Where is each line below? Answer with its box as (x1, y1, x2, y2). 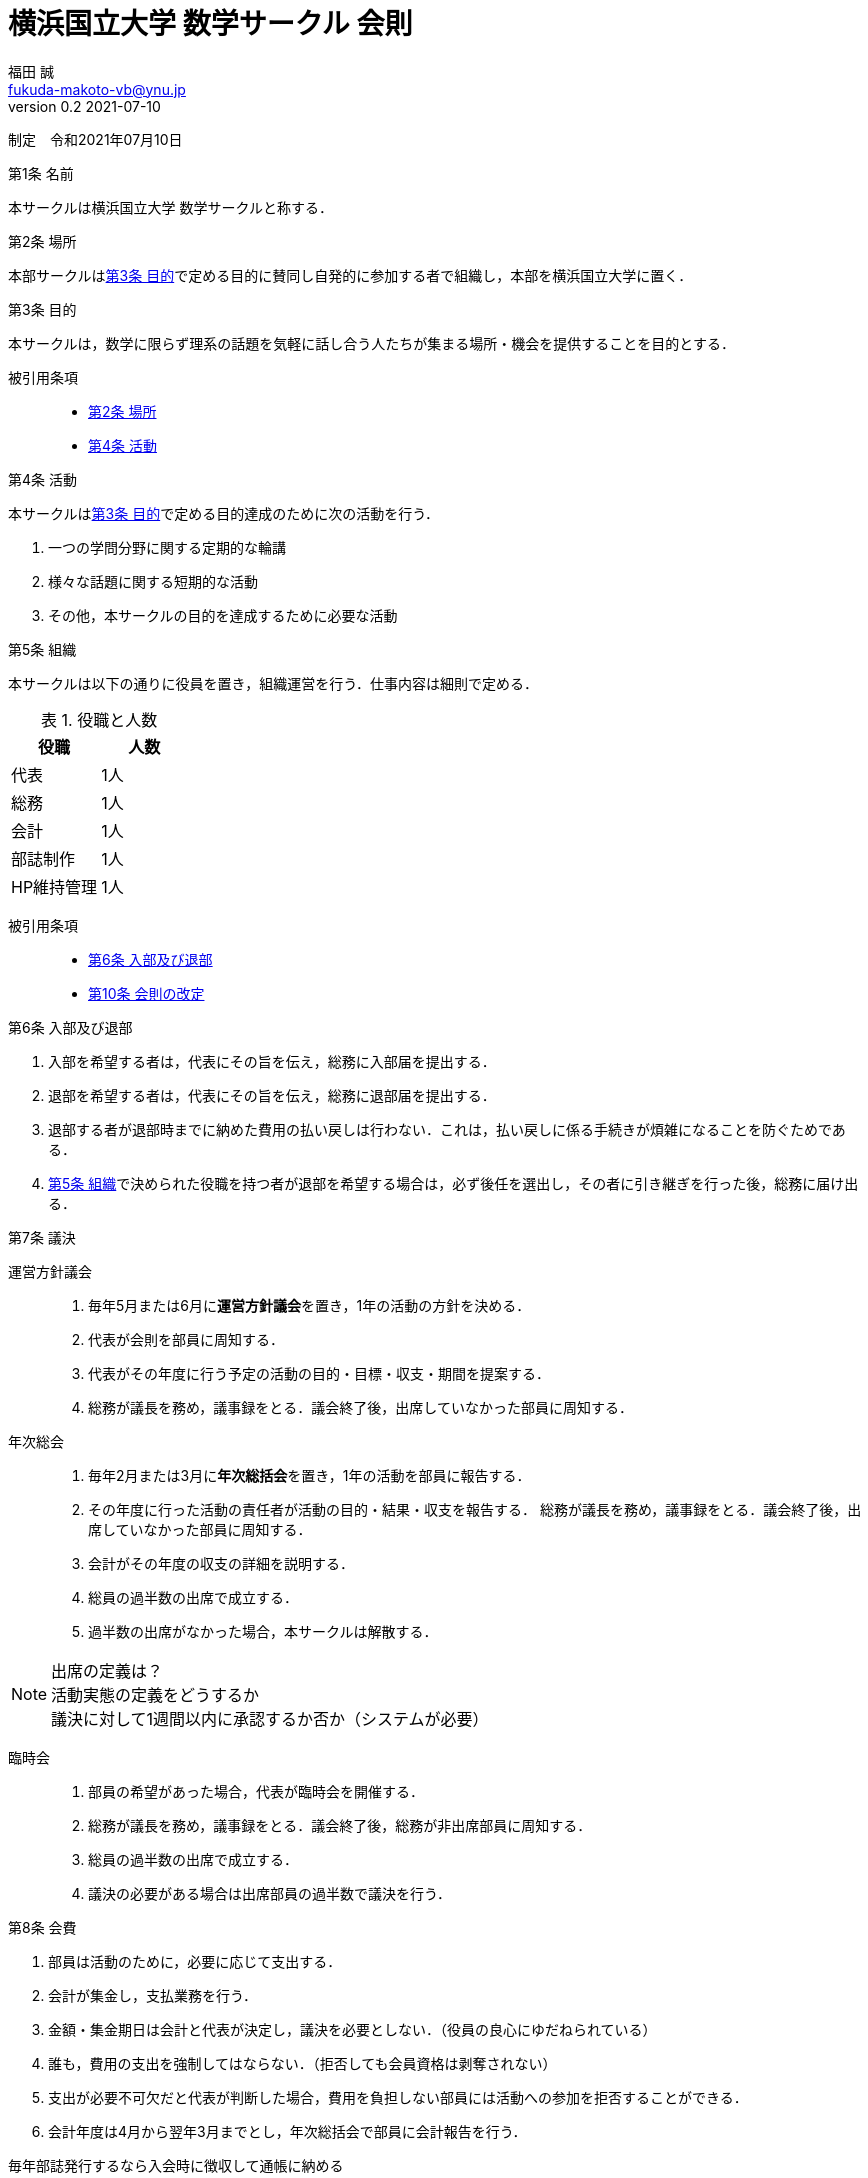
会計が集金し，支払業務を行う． (48, 1986, 257, 2004)
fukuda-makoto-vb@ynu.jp (8, 80, 186, 98)
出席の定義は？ (51, 1660, 164, 1681)
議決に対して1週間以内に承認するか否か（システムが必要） (51, 1708, 489, 1729)
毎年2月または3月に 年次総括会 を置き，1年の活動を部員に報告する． (88, 1466, 531, 1484)
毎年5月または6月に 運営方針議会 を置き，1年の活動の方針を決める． (88, 1296, 531, 1314)
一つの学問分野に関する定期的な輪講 (48, 538, 286, 556)
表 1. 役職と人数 (41, 709, 158, 730)
